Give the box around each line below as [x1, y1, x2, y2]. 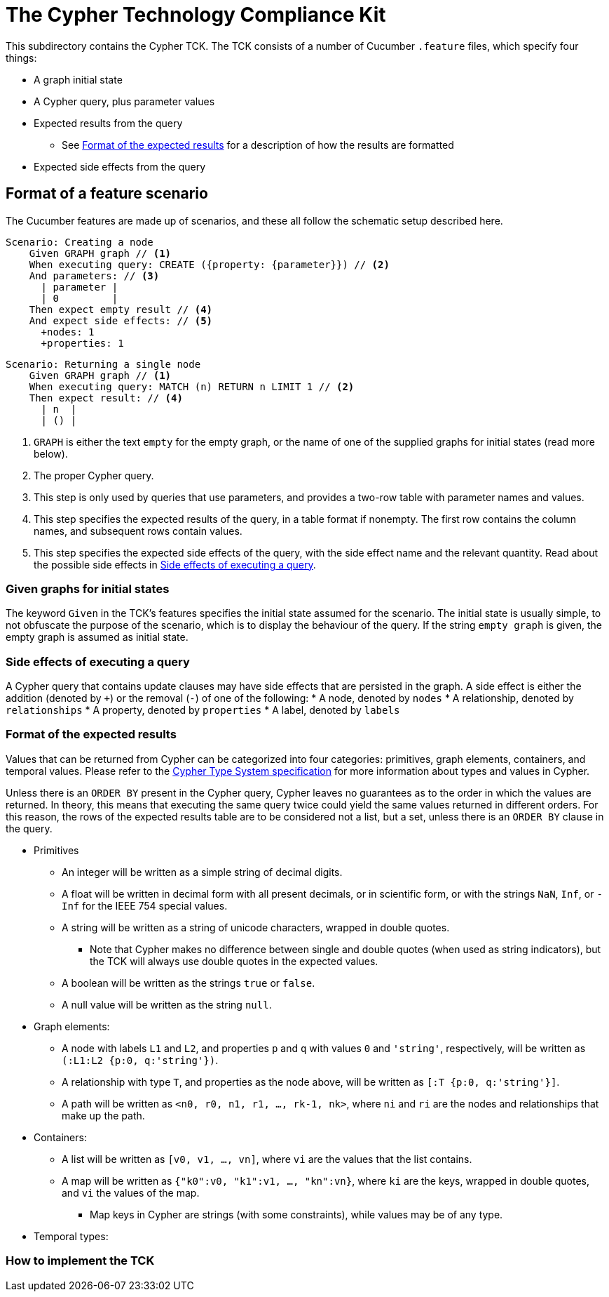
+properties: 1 [41, 337, 124, 349]
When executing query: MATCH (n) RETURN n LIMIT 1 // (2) [29, 380, 355, 392]
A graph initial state [34, 73, 123, 86]
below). [34, 447, 68, 460]
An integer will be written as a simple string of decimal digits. [62, 865, 343, 878]
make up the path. [62, 1109, 145, 1122]
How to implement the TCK [6, 1253, 155, 1268]
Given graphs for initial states [6, 581, 170, 596]
